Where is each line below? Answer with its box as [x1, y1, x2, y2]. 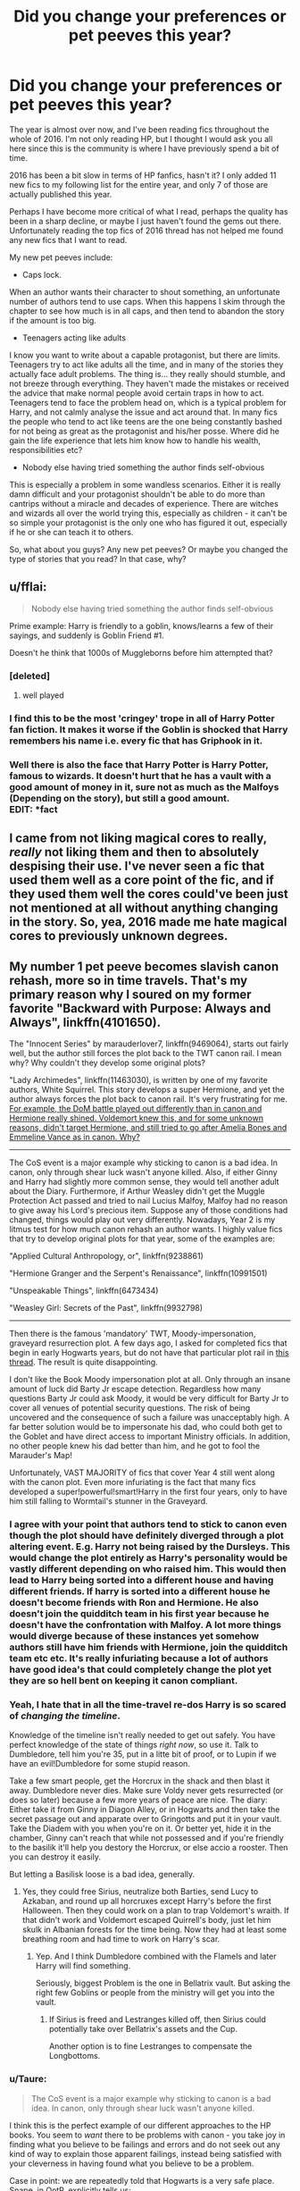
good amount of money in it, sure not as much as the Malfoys [9, 780, 279, 793]
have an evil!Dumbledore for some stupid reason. [9, 1759, 190, 1769]
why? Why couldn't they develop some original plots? [9, 1057, 205, 1069]
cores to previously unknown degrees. [9, 928, 229, 944]
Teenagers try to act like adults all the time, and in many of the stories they [9, 359, 284, 370]
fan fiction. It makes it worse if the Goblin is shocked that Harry [9, 723, 288, 735]
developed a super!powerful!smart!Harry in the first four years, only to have [9, 1486, 287, 1498]
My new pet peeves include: [9, 252, 113, 263]
